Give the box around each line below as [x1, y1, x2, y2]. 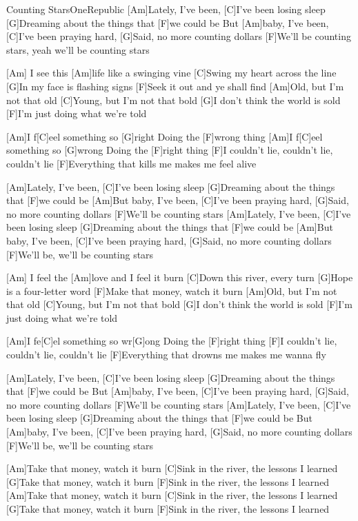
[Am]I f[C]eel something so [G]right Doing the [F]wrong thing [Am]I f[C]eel [6, 129, 323, 143]
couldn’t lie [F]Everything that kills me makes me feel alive [6, 156, 257, 170]
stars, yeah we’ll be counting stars [6, 42, 150, 57]
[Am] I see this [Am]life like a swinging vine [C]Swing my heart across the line [6, 65, 337, 80]
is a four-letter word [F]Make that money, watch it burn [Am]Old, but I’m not [6, 283, 337, 298]
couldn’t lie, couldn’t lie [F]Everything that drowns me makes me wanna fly [6, 347, 326, 362]
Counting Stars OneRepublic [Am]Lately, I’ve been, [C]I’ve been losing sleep [6, 2, 326, 16]
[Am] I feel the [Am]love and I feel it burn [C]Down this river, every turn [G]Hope [6, 270, 353, 285]
